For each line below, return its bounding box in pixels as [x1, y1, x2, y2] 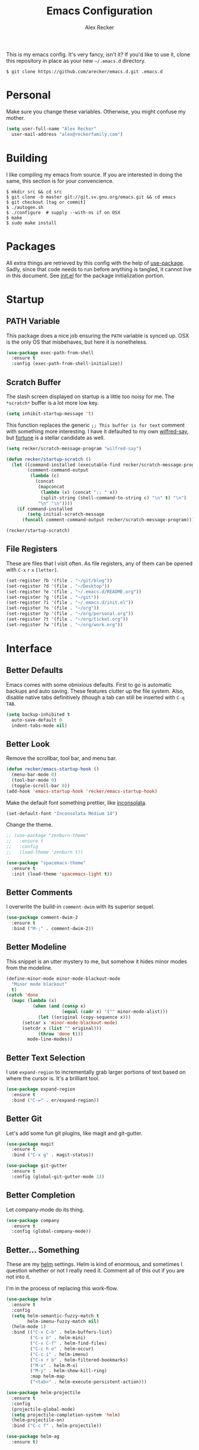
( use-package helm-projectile [6, 1390, 81, 1396]
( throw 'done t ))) [37, 1031, 84, 1037]
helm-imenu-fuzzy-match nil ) [27, 1318, 99, 1324]
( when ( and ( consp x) [32, 1003, 86, 1010]
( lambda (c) [30, 473, 60, 479]
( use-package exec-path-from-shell [6, 350, 94, 356]
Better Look [6, 739, 50, 749]
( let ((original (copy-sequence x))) [37, 1014, 131, 1020]
